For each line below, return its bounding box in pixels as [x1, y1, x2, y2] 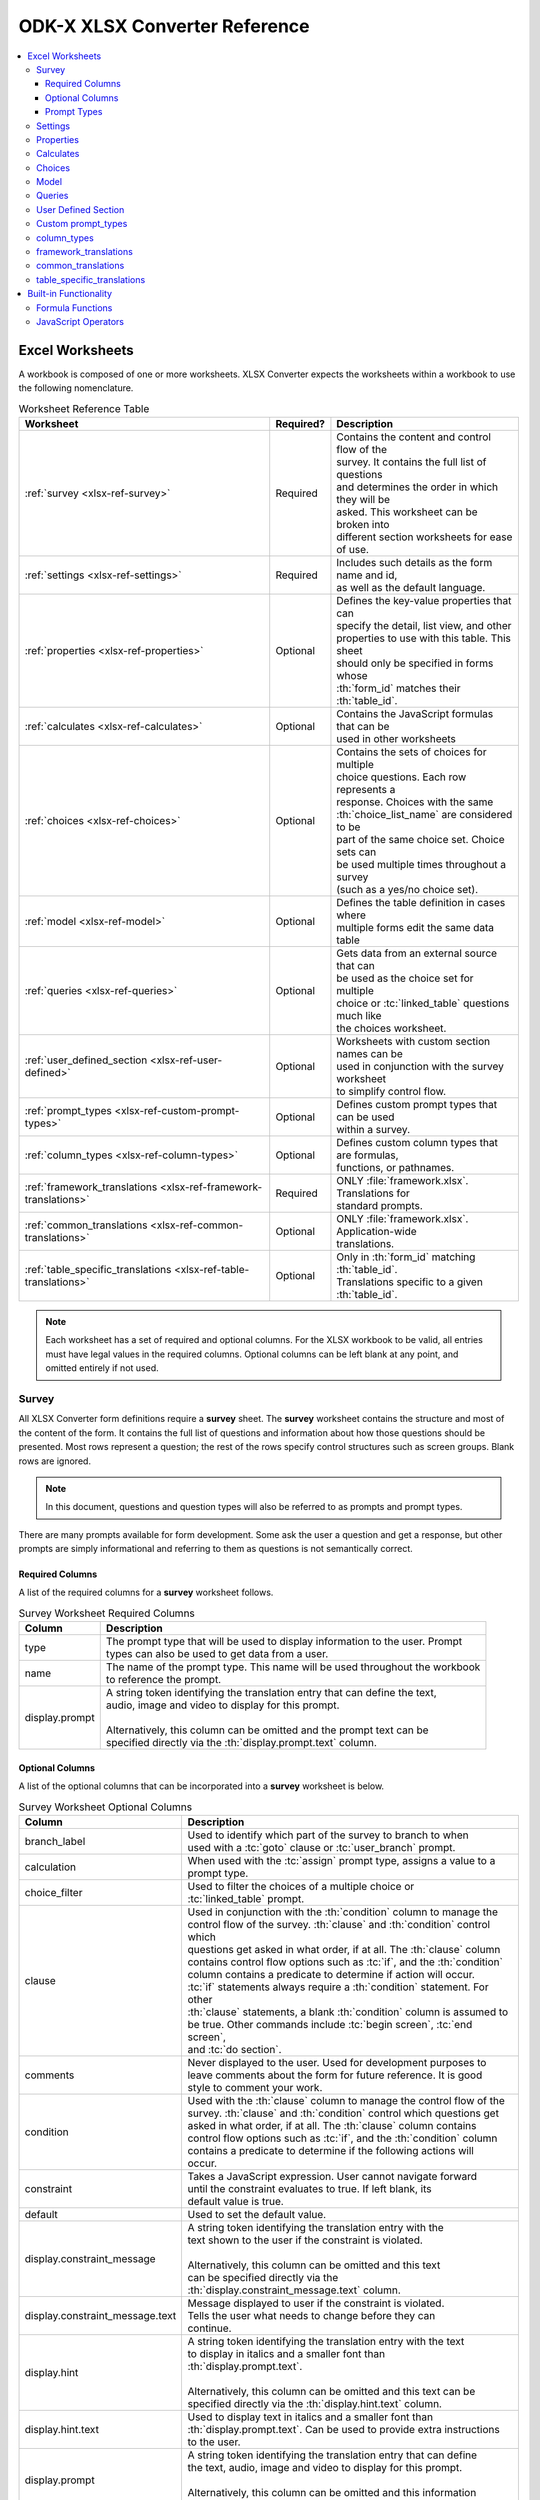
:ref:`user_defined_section [24, 1053, 148, 1067]
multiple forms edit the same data [336, 921, 495, 935]
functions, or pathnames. [336, 1161, 455, 1175]
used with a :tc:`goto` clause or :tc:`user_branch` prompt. [187, 1841, 456, 1854]
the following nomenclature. [18, 382, 134, 394]
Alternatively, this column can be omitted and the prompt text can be [105, 1723, 429, 1737]
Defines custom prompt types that [336, 1098, 498, 1112]
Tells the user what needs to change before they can [187, 2309, 436, 2322]
